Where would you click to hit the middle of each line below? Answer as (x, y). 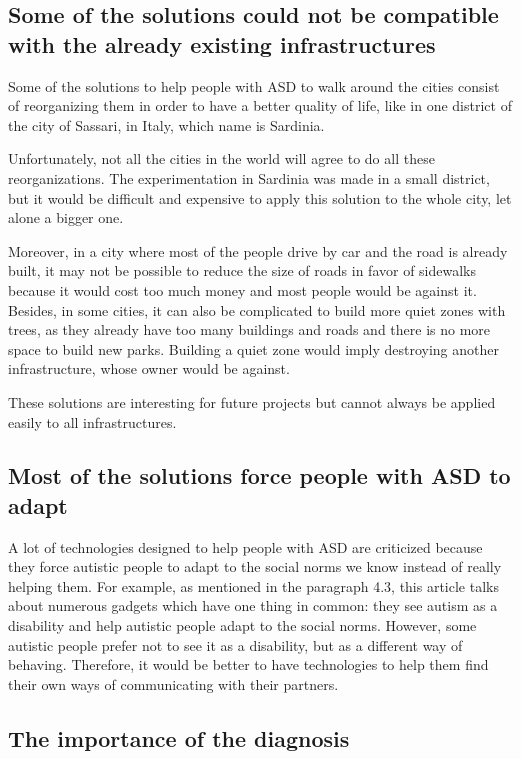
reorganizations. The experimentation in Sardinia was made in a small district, (249, 177)
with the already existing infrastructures (222, 43)
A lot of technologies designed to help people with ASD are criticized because (245, 546)
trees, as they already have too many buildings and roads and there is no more (249, 329)
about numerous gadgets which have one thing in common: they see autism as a (253, 605)
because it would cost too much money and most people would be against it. (242, 289)
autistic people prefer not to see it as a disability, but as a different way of (235, 644)
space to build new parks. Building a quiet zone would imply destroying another (253, 348)
